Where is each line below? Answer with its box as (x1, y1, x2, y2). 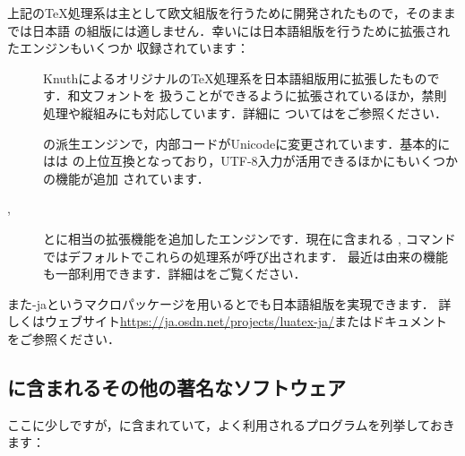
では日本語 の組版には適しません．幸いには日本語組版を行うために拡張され (7, 21, 451, 39)
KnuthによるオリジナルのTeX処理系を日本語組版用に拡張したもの (43, 68, 427, 87)
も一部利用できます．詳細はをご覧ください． (43, 264, 306, 283)
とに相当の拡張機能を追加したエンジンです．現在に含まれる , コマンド (43, 228, 456, 247)
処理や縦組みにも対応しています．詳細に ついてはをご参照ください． (43, 103, 447, 122)
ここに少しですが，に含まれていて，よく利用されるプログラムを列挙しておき (7, 415, 455, 434)
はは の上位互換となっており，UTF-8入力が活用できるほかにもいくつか (43, 151, 458, 170)
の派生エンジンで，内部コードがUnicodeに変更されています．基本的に (43, 133, 451, 152)
